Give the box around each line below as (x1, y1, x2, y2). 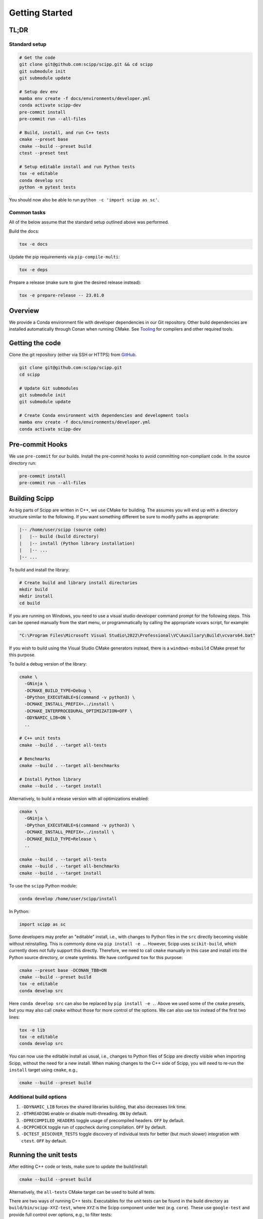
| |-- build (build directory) (19, 534, 99, 539)
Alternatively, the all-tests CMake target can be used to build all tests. (9, 1189, 156, 1195)
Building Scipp (9, 494, 54, 502)
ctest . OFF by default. (21, 1138, 67, 1143)
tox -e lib (19, 1027, 45, 1033)
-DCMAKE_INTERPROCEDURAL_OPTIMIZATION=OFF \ (24, 708, 132, 714)
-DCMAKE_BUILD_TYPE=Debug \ (24, 688, 92, 693)
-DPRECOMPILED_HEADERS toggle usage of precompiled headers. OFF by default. (21, 1117, 185, 1123)
